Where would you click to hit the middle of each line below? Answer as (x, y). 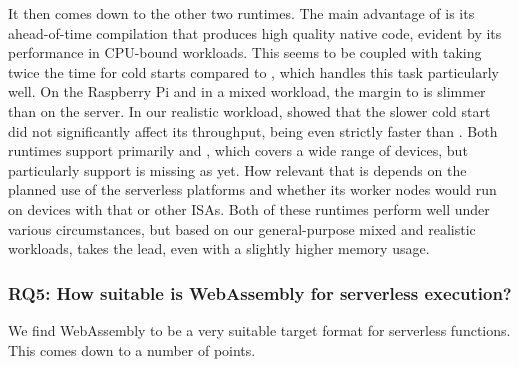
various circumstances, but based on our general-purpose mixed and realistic (242, 228)
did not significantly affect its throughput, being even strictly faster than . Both (253, 130)
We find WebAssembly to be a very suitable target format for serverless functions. (259, 329)
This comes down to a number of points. (132, 349)
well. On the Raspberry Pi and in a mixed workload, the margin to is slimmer (247, 91)
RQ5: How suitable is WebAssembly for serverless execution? (260, 292)
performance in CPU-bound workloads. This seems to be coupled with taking (245, 52)
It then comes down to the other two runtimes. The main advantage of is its (241, 13)
